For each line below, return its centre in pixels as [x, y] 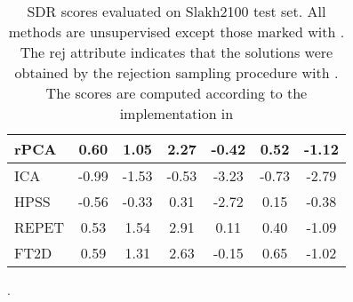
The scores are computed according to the [176, 93]
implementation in [176, 113]
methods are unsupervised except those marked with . [176, 32]
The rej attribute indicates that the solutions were [176, 52]
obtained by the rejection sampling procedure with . [176, 72]
